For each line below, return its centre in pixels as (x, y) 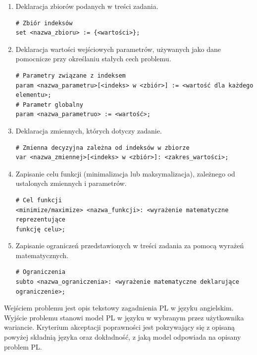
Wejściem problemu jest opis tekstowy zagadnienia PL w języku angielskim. (119, 308)
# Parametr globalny (49, 105)
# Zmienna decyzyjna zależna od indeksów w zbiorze (103, 148)
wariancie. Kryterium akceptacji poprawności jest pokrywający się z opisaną (120, 327)
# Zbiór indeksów (44, 23)
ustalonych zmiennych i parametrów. (71, 183)
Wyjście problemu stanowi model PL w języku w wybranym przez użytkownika (124, 317)
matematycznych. (42, 255)
